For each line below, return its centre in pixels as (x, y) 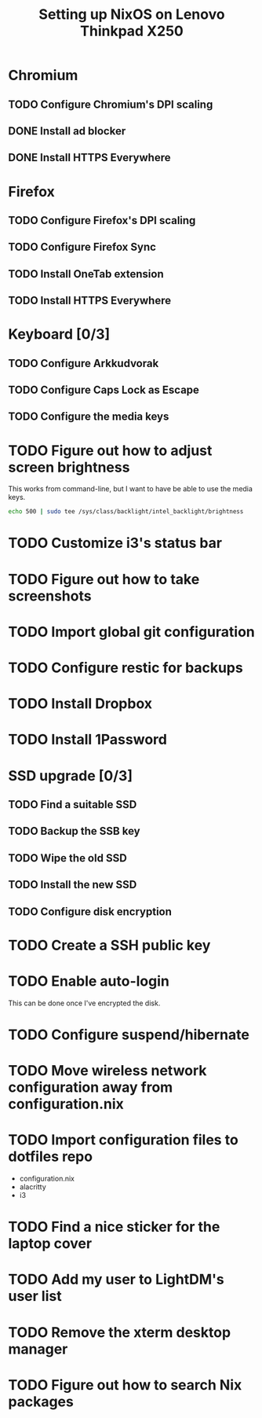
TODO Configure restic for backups (126, 668)
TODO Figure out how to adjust (110, 450)
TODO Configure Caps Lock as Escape (104, 390)
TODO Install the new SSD (73, 885)
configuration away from (91, 1087)
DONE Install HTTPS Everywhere (89, 158)
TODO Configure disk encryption (90, 911)
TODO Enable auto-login (89, 981)
